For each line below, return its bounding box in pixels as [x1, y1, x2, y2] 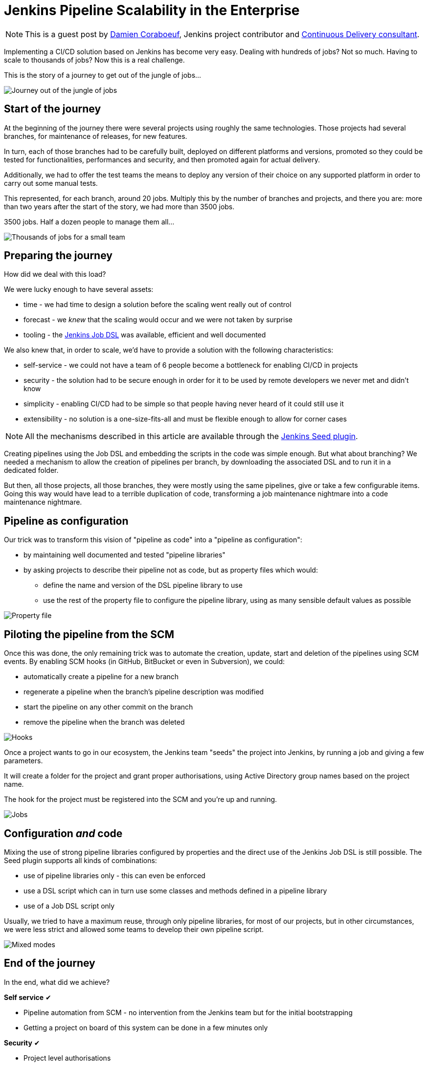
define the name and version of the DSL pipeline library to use [43, 581, 243, 590]
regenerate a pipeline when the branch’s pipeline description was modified [23, 688, 264, 696]
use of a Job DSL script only [23, 901, 115, 910]
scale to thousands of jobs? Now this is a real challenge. [4, 55, 185, 64]
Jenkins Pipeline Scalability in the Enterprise [4, 2, 300, 19]
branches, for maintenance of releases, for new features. [4, 132, 187, 140]
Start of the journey [4, 103, 101, 115]
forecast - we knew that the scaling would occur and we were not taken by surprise [23, 315, 293, 324]
